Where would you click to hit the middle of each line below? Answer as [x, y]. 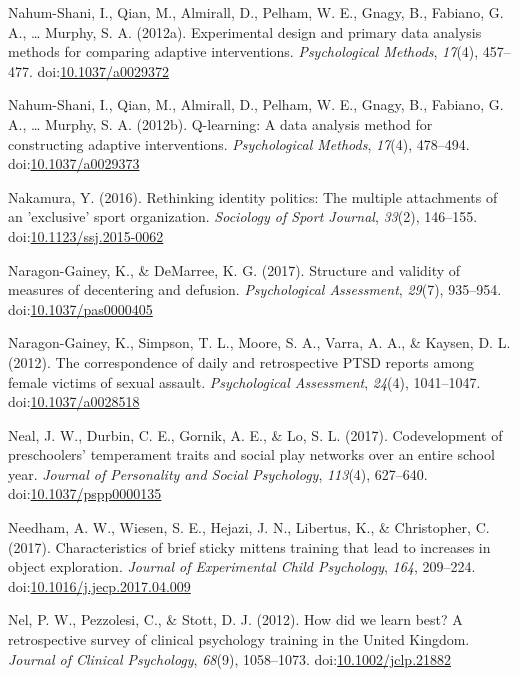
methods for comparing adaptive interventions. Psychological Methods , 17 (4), [243, 51]
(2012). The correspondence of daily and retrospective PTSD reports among [241, 361]
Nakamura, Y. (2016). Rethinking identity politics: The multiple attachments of [253, 196]
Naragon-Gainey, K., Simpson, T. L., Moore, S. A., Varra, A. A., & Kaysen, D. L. [259, 342]
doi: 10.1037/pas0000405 [80, 308]
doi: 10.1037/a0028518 [74, 401]
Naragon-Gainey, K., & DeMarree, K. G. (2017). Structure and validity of [234, 269]
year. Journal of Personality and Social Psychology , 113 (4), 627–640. [218, 473]
